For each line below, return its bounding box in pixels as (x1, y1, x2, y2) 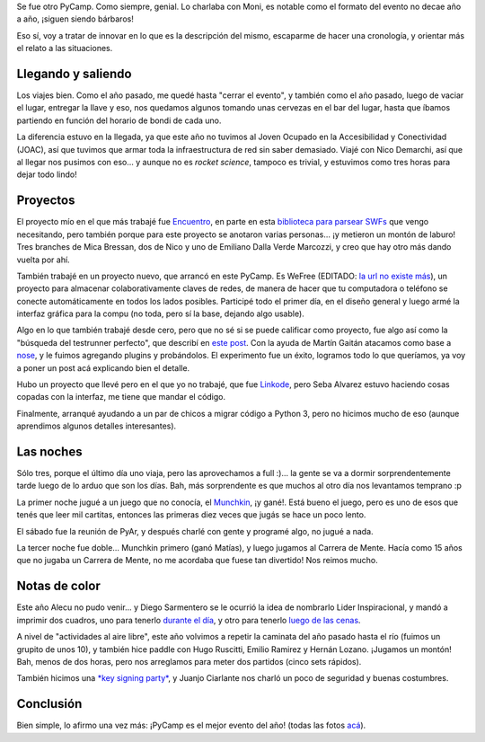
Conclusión (16, 696, 83, 711)
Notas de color (16, 579, 101, 594)
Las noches (16, 445, 83, 459)
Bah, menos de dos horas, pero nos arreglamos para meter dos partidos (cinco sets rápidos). (16, 656, 362, 667)
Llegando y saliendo (16, 66, 132, 81)
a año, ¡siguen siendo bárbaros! (16, 13, 134, 24)
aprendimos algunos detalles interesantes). (16, 420, 177, 431)
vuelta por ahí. (16, 254, 71, 265)
